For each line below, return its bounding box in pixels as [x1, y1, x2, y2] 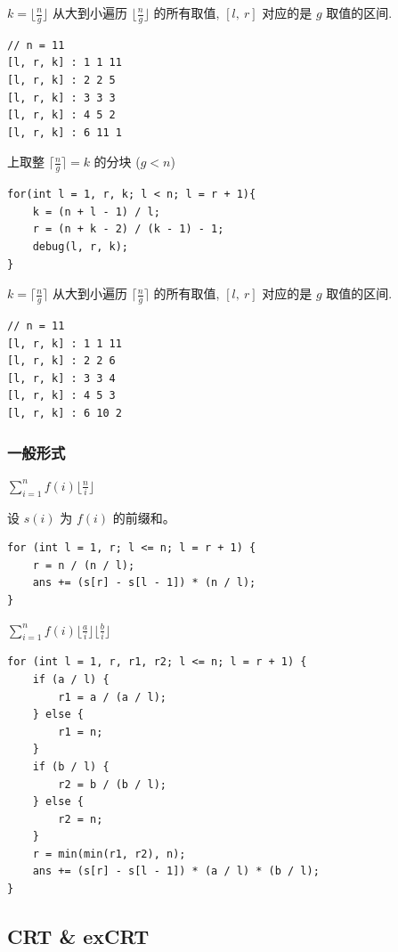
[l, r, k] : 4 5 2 [7, 109, 116, 122]
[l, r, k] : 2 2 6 [7, 354, 116, 368]
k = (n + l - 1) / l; [32, 205, 160, 218]
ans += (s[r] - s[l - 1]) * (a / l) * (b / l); [32, 865, 320, 878]
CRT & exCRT [7, 923, 150, 950]
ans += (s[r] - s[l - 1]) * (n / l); [32, 576, 256, 590]
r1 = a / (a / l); [58, 690, 167, 704]
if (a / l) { [32, 672, 110, 686]
